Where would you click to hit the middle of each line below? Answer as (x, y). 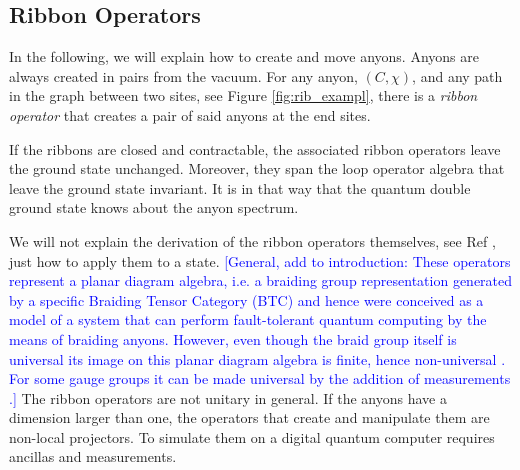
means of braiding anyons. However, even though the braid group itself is (233, 338)
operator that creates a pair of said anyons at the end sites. (190, 114)
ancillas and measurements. (93, 456)
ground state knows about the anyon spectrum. (154, 207)
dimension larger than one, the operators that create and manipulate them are (249, 417)
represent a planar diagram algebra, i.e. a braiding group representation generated (261, 280)
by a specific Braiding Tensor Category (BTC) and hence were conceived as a (246, 299)
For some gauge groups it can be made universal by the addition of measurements (260, 378)
